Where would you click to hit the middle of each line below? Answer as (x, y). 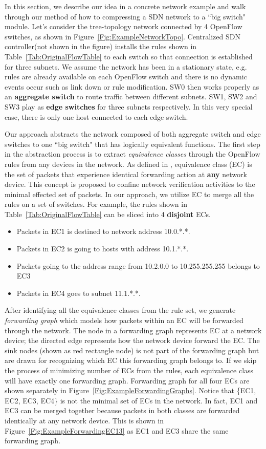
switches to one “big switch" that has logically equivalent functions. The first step (132, 144)
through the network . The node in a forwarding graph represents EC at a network (133, 330)
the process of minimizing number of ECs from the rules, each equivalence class (129, 370)
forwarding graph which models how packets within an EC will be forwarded (124, 320)
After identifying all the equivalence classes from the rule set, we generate (120, 310)
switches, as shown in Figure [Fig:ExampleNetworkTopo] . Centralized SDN (123, 36)
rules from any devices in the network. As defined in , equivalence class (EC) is (128, 164)
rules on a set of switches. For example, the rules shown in (96, 204)
